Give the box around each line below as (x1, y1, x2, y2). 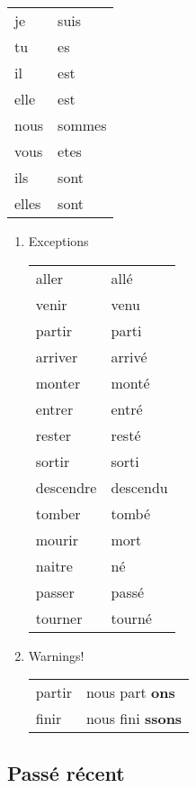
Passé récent (7, 758, 125, 786)
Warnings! (28, 646, 85, 664)
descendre (35, 476, 97, 498)
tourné (111, 607, 152, 628)
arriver (35, 345, 78, 367)
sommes (58, 115, 107, 135)
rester (35, 424, 72, 445)
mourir (35, 528, 79, 550)
